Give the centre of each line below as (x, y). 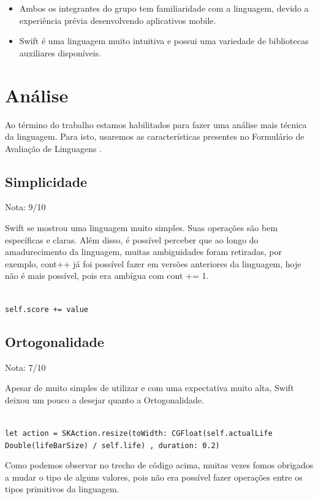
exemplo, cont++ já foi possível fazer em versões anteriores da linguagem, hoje (153, 263)
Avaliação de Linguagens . (54, 148)
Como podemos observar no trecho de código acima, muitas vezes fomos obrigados (159, 465)
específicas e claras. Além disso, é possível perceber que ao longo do (132, 239)
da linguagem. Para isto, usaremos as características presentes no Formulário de (155, 136)
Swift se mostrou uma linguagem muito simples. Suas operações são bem (142, 228)
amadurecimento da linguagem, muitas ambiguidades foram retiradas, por (143, 252)
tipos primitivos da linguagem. (62, 489)
